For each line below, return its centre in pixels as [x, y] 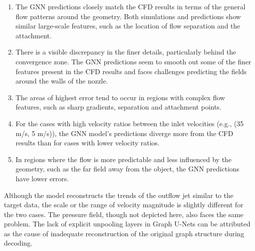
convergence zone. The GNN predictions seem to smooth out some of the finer [133, 61]
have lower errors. [42, 178]
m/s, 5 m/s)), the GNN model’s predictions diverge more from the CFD [124, 133]
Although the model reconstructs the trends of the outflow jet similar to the [119, 195]
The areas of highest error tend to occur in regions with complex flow [120, 97]
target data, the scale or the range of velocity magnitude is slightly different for [124, 205]
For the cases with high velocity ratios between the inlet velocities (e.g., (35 [129, 123]
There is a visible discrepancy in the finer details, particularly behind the [126, 52]
